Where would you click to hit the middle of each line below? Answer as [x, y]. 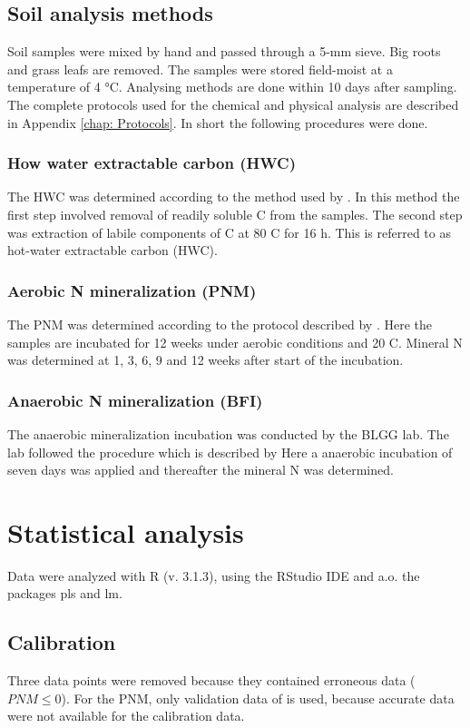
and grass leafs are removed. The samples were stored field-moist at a [200, 69]
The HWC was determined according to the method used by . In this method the [234, 197]
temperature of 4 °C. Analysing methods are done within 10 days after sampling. [232, 87]
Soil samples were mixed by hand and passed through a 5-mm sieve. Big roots [224, 51]
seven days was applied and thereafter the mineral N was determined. [201, 470]
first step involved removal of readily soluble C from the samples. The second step [235, 214]
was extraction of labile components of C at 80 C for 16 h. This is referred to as [229, 232]
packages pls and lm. [65, 593]
